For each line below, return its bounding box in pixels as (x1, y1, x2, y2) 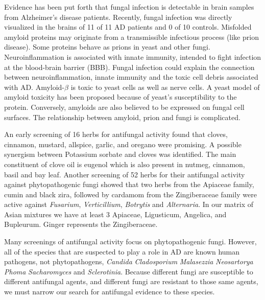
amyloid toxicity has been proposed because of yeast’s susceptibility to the (4, 91, 237, 102)
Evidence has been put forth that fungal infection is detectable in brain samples (4, 2, 254, 12)
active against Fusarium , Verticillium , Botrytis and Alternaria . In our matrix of (4, 199, 253, 210)
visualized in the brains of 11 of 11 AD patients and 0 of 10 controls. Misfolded (4, 21, 252, 32)
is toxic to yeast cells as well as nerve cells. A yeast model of (70, 81, 260, 92)
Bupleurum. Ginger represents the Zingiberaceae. (4, 219, 158, 229)
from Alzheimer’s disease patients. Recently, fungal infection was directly (4, 11, 232, 22)
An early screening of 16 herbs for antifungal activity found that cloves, (4, 129, 228, 140)
